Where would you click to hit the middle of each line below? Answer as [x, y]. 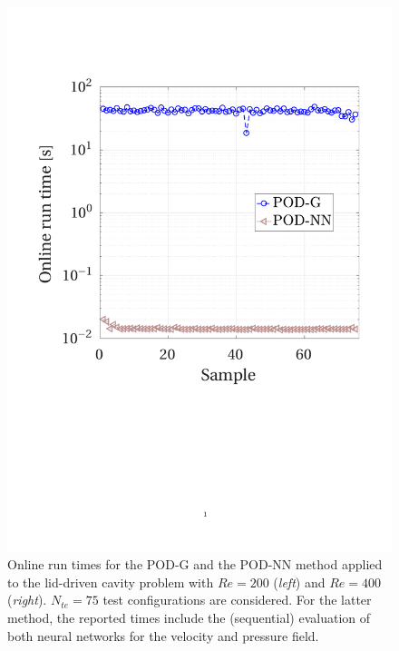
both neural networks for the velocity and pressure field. [163, 635]
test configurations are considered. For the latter [237, 600]
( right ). [27, 600]
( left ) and [299, 582]
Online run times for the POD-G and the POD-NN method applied [195, 564]
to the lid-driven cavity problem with [111, 582]
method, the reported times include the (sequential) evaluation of [189, 618]
